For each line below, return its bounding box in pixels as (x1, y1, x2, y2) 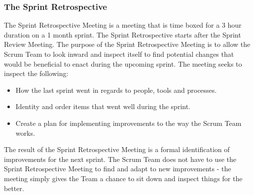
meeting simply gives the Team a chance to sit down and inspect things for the (4, 173, 243, 183)
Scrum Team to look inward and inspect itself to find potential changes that (4, 49, 234, 59)
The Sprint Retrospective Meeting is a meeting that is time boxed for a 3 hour (4, 20, 242, 30)
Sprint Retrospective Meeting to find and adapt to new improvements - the (4, 163, 231, 174)
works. (15, 127, 35, 138)
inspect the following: (4, 68, 69, 78)
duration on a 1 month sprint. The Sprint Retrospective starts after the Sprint (4, 29, 241, 39)
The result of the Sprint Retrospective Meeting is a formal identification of (4, 144, 230, 155)
